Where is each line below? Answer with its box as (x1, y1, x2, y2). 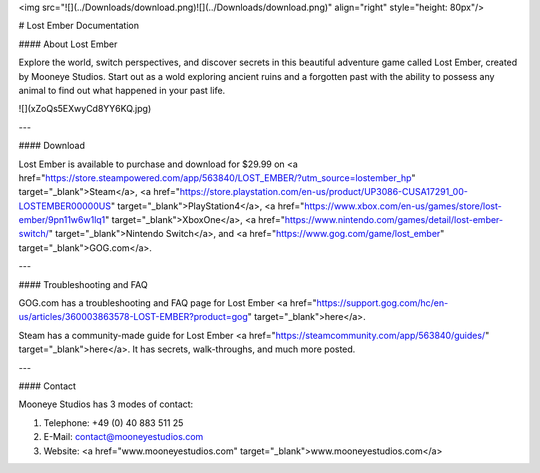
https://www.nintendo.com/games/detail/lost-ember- (284, 214, 504, 226)
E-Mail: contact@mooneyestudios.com (43, 431, 204, 443)
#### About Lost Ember (18, 38, 118, 50)
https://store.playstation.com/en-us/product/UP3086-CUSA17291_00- (179, 186, 469, 198)
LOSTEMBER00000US (18, 200, 112, 212)
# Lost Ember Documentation (18, 20, 140, 32)
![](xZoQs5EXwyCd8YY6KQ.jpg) (18, 103, 152, 115)
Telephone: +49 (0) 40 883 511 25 (43, 416, 184, 429)
